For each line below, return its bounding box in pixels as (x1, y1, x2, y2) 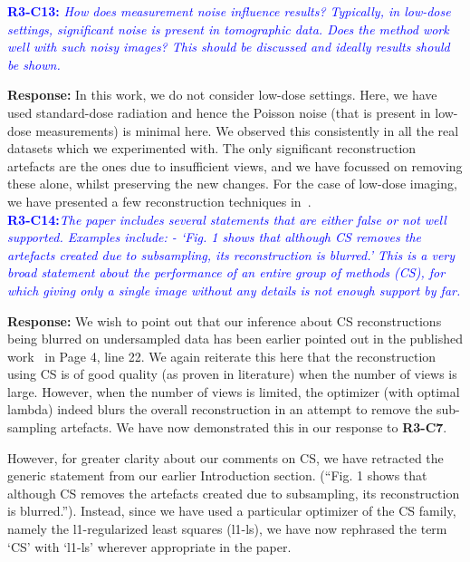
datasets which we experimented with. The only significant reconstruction (7, 139, 417, 158)
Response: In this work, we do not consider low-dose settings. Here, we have (7, 85, 437, 104)
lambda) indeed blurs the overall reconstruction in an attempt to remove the (7, 400, 433, 419)
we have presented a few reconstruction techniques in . (7, 191, 312, 210)
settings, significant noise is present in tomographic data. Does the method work (7, 19, 449, 38)
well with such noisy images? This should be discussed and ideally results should (7, 37, 450, 56)
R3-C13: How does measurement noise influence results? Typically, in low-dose (7, 2, 451, 20)
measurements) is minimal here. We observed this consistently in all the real (35, 121, 459, 140)
